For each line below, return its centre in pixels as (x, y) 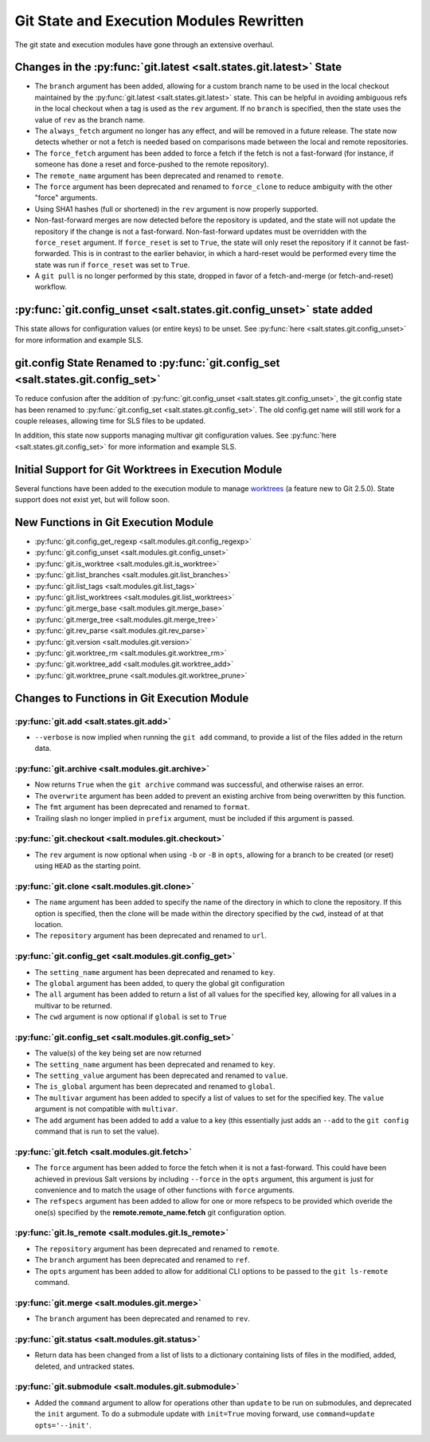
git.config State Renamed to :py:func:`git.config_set (147, 363)
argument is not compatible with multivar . (106, 1109)
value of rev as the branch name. (90, 120)
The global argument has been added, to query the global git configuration (160, 983)
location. (49, 925)
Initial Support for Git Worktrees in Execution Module (149, 469)
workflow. (51, 287)
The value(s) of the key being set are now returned (118, 1053)
